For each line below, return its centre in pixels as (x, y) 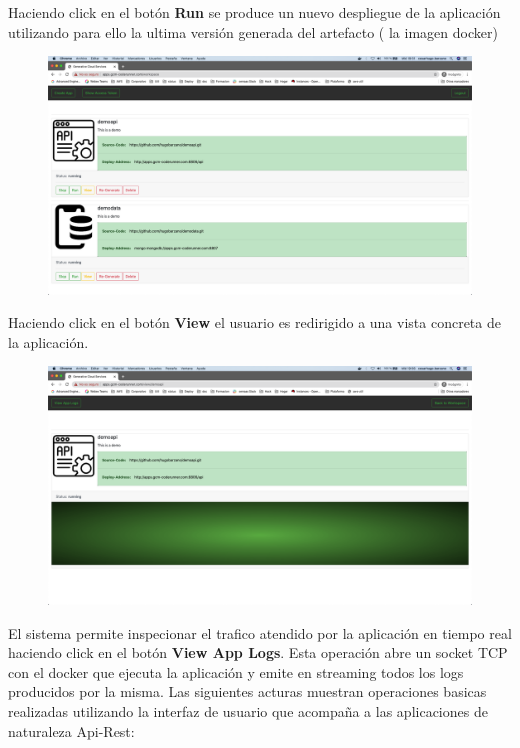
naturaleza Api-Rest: (71, 730)
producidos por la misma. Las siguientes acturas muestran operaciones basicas (247, 691)
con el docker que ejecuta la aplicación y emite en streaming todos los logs (236, 671)
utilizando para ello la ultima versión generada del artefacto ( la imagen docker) (253, 31)
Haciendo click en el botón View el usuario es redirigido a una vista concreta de (254, 322)
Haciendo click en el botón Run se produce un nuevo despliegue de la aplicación (254, 12)
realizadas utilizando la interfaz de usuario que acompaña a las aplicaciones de (248, 710)
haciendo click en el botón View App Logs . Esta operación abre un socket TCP (258, 652)
